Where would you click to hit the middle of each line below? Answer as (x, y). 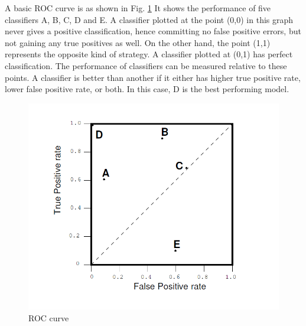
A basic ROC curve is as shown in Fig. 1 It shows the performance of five (138, 8)
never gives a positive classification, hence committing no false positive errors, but (153, 31)
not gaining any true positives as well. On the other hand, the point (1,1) (138, 42)
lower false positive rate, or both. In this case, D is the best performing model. (147, 89)
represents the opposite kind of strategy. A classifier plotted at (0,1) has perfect (149, 54)
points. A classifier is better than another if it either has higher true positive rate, (153, 77)
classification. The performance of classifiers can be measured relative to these (146, 65)
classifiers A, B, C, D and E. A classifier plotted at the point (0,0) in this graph (149, 19)
